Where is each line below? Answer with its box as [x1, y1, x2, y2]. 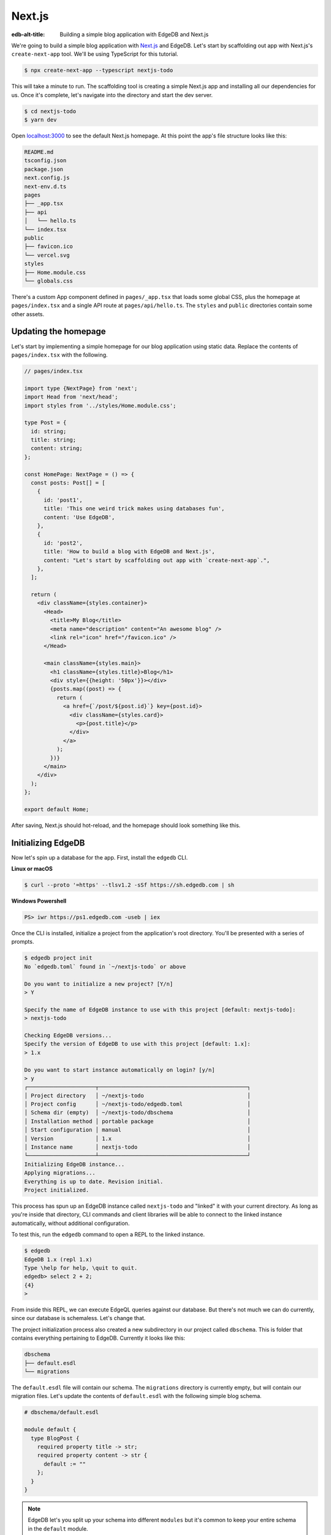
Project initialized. [24, 1187, 89, 1194]
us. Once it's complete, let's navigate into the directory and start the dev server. [11, 91, 213, 98]
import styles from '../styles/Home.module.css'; [24, 402, 177, 409]
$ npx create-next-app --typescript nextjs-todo [24, 67, 173, 74]
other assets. [11, 310, 45, 317]
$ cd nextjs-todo [24, 107, 77, 115]
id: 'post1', [44, 496, 83, 503]
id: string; [31, 427, 67, 435]
